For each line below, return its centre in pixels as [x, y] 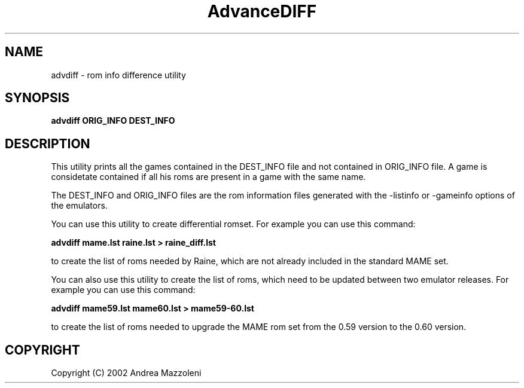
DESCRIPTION [48, 143]
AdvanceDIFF [262, 11]
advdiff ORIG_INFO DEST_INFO [113, 121]
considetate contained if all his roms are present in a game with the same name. [208, 177]
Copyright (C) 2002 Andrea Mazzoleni [126, 373]
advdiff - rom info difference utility [118, 75]
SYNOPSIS [37, 98]
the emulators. [79, 206]
